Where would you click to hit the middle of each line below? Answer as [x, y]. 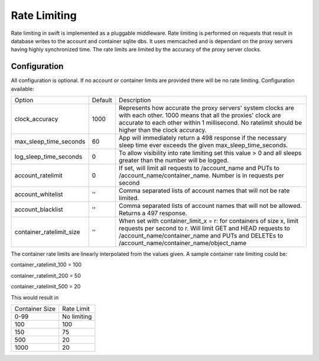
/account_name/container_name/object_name [183, 243]
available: [23, 89]
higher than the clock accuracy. [163, 130]
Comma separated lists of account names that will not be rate [204, 191]
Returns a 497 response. [153, 213]
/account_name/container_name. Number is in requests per [202, 175]
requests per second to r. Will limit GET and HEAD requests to [205, 229]
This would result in [35, 297]
